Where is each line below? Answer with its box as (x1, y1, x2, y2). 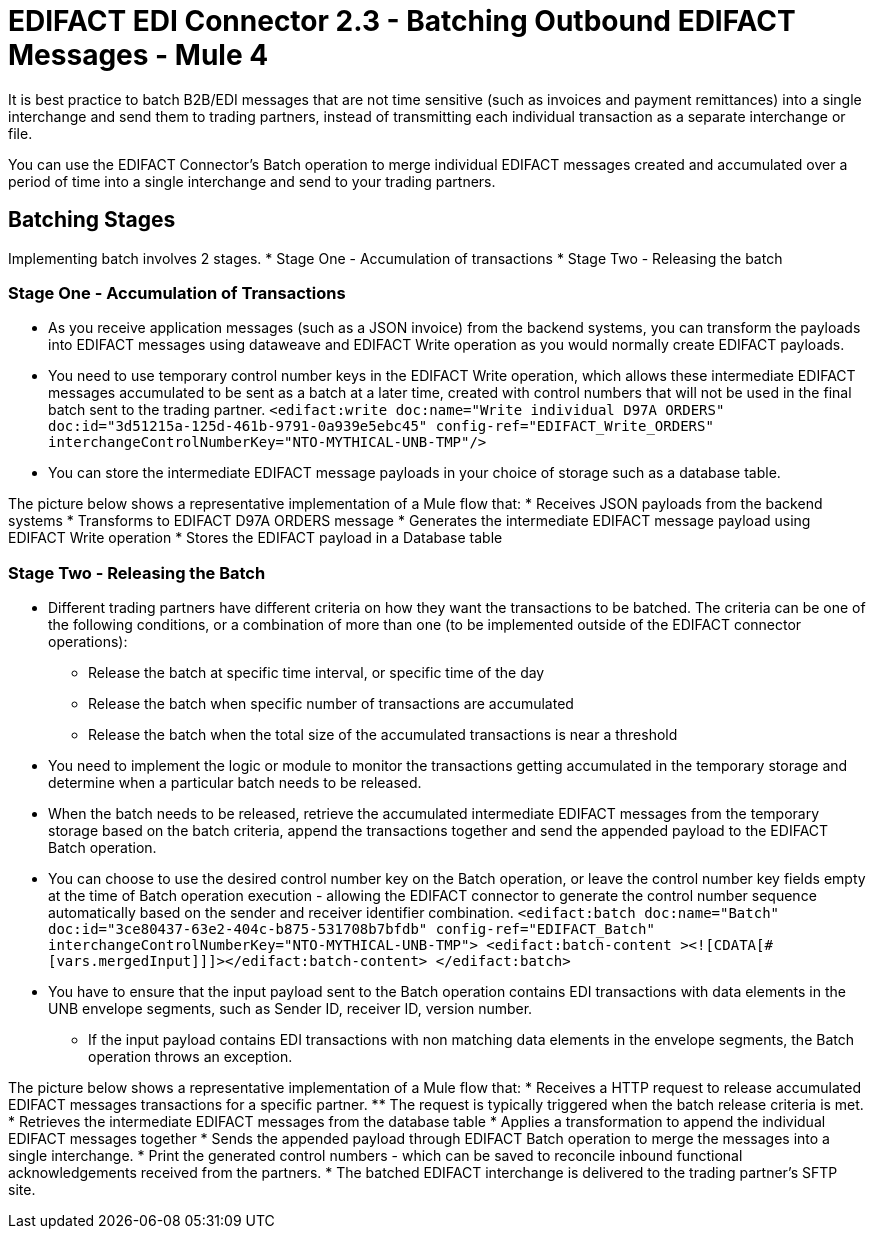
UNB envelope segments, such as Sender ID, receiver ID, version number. (48, 1000, 533, 1018)
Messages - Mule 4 (8, 38, 269, 72)
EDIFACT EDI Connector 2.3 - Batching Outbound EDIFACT (8, 4, 796, 38)
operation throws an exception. (88, 1048, 293, 1066)
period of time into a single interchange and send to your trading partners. (8, 172, 496, 190)
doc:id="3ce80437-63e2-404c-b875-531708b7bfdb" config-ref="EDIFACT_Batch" (48, 921, 655, 938)
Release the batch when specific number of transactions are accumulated (88, 695, 574, 713)
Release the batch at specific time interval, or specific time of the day (88, 664, 545, 682)
